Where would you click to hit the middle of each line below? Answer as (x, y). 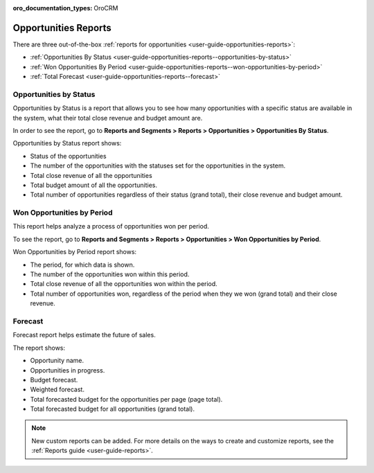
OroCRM (106, 8)
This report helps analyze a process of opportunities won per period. (111, 226)
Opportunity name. (57, 361)
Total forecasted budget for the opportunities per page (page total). (126, 399)
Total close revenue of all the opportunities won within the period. (124, 284)
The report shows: (39, 348)
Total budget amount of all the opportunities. (94, 185)
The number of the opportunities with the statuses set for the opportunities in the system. (158, 166)
